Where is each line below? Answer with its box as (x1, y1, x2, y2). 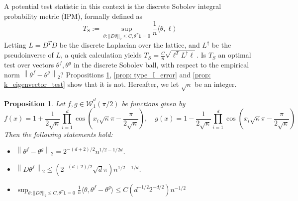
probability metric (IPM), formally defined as (4, 10, 143, 21)
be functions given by (121, 98, 186, 108)
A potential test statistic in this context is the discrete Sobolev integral (4, 1, 221, 11)
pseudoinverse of (4, 50, 54, 60)
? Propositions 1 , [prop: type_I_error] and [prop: (60, 69, 211, 79)
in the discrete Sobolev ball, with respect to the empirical (73, 60, 249, 70)
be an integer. (195, 79, 237, 89)
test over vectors (4, 60, 54, 70)
